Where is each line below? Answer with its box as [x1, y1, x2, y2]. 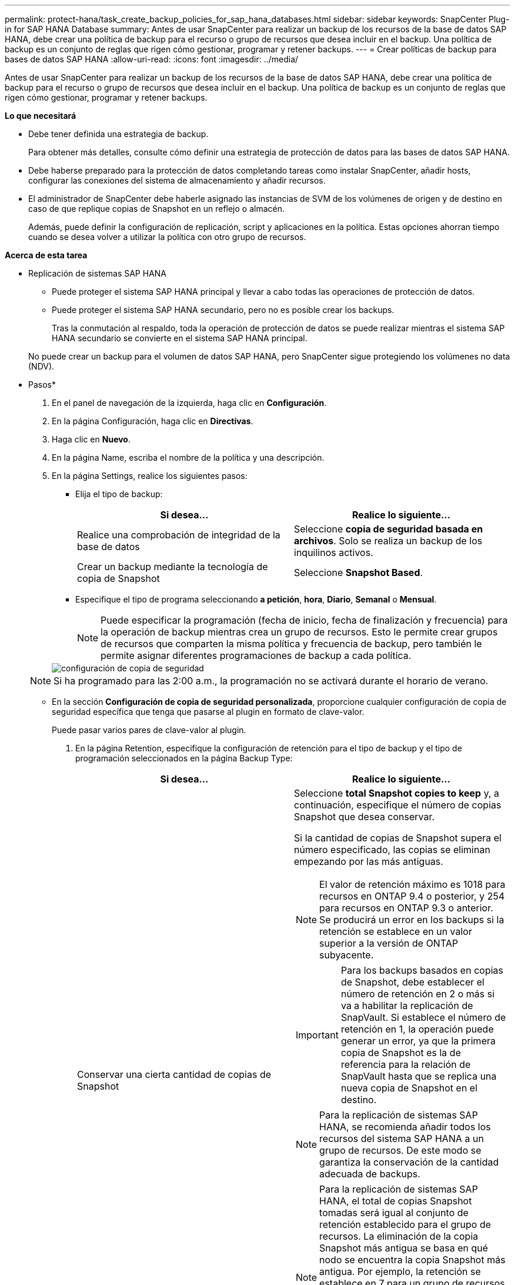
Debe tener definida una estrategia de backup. [28, 129, 209, 139]
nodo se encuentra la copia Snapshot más [319, 1254, 506, 1266]
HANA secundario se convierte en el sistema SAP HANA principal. [52, 333, 307, 343]
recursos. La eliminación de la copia [319, 1230, 479, 1242]
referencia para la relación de [340, 1058, 471, 1070]
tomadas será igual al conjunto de [319, 1207, 469, 1219]
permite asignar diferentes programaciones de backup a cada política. [101, 650, 412, 661]
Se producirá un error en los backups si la [319, 914, 504, 926]
